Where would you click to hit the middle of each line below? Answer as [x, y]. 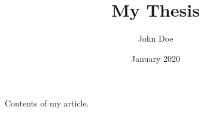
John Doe [156, 38]
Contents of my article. [47, 103]
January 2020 [156, 58]
